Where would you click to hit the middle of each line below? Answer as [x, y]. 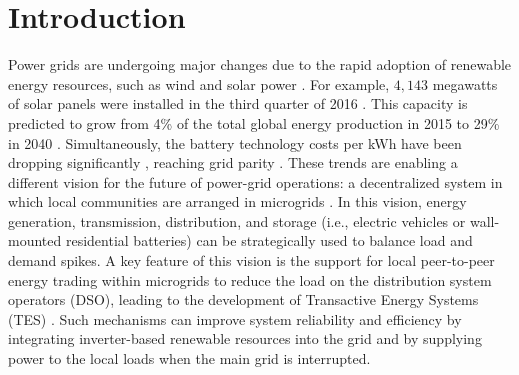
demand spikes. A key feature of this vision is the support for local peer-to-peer [251, 260]
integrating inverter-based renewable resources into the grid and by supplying [245, 338]
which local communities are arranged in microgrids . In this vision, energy [237, 201]
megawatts [465, 83]
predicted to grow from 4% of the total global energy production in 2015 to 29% [254, 122]
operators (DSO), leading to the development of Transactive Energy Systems [243, 299]
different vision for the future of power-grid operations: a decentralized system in [255, 181]
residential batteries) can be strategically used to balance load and [269, 240]
